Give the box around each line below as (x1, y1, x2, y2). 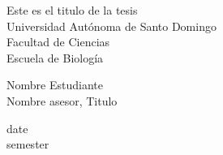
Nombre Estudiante (6, 76, 103, 93)
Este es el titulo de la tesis (6, 2, 138, 18)
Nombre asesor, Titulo (6, 92, 118, 109)
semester (6, 136, 49, 153)
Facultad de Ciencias (6, 33, 110, 50)
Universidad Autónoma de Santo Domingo (6, 17, 217, 34)
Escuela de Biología (6, 49, 104, 66)
